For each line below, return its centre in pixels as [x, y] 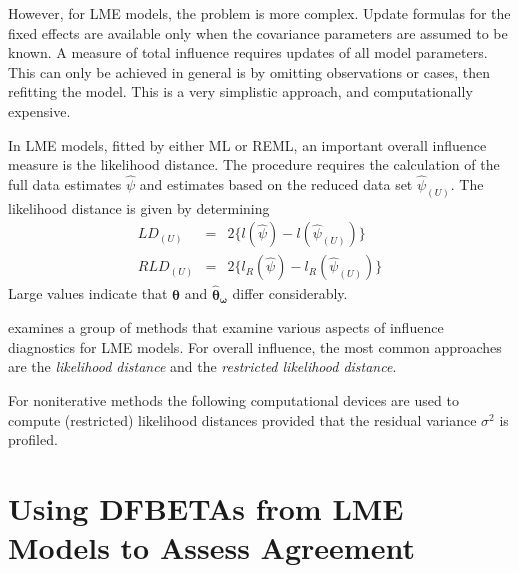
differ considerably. [290, 293]
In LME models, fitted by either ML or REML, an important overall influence [247, 144]
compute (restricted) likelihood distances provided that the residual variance [242, 419]
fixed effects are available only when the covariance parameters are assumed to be [258, 32]
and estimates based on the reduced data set [276, 183]
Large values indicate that [88, 293]
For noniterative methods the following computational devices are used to [233, 400]
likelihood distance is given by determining [139, 207]
